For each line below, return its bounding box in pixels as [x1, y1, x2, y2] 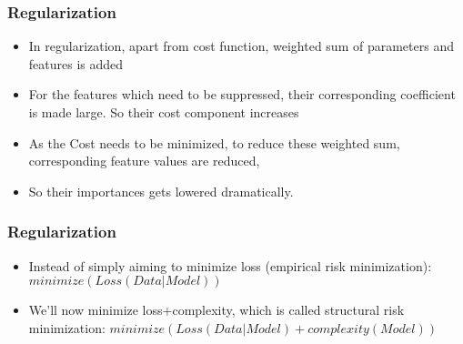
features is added [28, 54, 124, 73]
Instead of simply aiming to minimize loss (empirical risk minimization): [28, 256, 432, 275]
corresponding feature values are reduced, [28, 151, 260, 170]
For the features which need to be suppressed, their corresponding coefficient [28, 85, 456, 104]
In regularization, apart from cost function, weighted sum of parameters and [28, 36, 454, 56]
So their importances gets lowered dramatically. [28, 181, 294, 200]
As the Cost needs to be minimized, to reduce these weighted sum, [28, 133, 400, 152]
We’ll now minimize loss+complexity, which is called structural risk [28, 300, 405, 319]
